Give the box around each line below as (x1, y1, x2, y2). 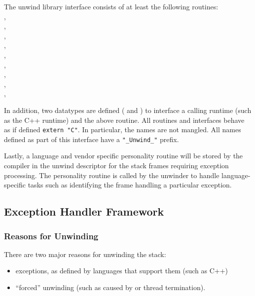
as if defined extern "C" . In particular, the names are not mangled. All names (4, 124, 241, 135)
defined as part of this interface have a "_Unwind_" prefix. (4, 134, 179, 144)
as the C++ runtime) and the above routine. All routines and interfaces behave (4, 114, 245, 125)
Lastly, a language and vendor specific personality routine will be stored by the (4, 150, 243, 161)
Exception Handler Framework (4, 204, 164, 219)
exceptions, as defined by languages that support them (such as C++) (15, 265, 228, 276)
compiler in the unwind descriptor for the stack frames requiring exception (4, 160, 229, 171)
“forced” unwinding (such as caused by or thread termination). (15, 282, 206, 292)
